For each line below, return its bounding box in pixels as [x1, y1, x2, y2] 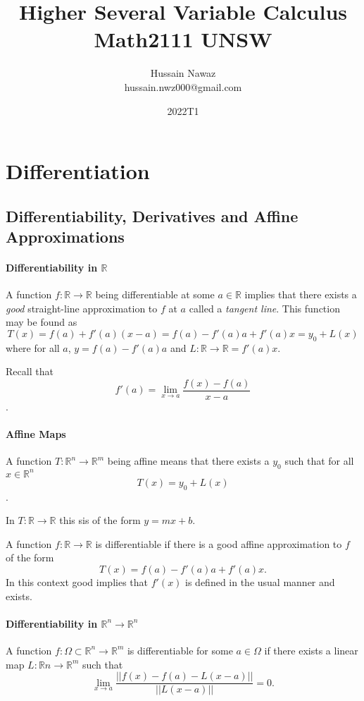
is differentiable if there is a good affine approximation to [95, 536, 342, 551]
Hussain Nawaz [150, 66, 216, 80]
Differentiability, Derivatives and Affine [6, 205, 299, 226]
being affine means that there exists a [107, 453, 270, 468]
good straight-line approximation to [6, 300, 158, 315]
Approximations [6, 226, 125, 248]
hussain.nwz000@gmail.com [124, 79, 242, 94]
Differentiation [6, 157, 150, 185]
